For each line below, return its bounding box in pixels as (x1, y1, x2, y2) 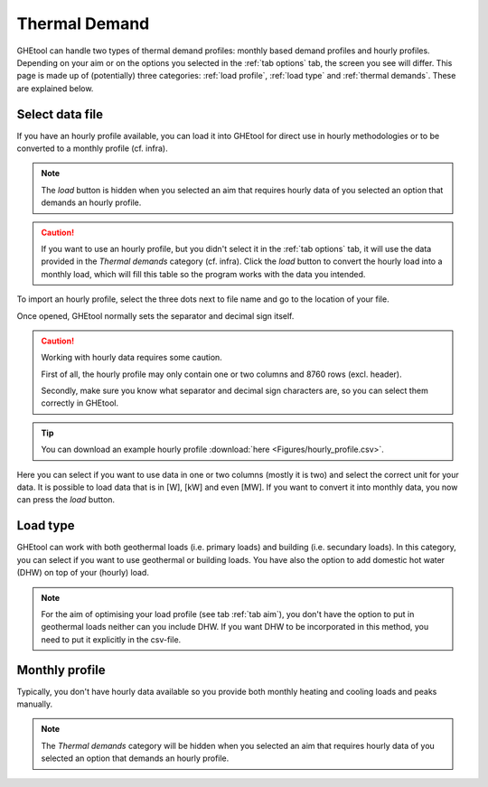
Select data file (16, 107, 104, 122)
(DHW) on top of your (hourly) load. (16, 567, 149, 578)
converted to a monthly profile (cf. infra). (16, 143, 168, 154)
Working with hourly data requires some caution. (41, 352, 223, 363)
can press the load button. (16, 494, 116, 505)
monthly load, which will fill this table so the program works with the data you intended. (41, 268, 366, 279)
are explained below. (16, 82, 94, 94)
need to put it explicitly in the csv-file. (41, 633, 182, 645)
